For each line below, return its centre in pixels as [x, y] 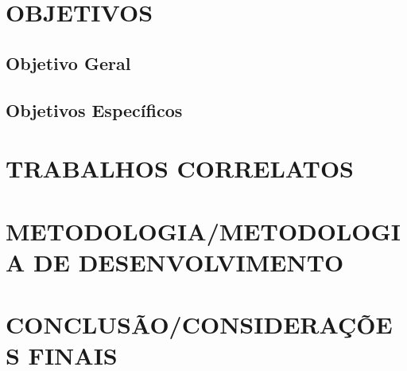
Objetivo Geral [68, 62]
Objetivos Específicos [94, 109]
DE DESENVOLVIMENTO [189, 262]
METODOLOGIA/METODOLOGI [203, 230]
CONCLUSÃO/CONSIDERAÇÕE [199, 324]
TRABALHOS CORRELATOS [180, 168]
